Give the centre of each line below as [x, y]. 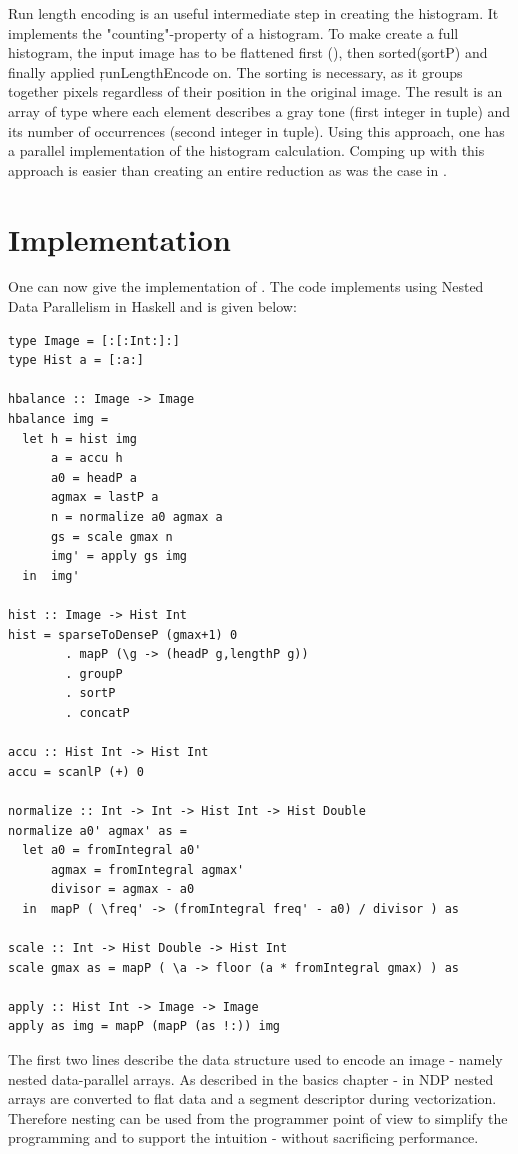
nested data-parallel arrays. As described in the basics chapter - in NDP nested [251, 1078]
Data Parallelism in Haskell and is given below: [152, 306]
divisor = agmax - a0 [122, 889]
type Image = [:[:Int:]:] [94, 340]
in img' [51, 575]
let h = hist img [79, 438]
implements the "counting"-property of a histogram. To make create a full [233, 32]
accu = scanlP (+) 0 [76, 771]
